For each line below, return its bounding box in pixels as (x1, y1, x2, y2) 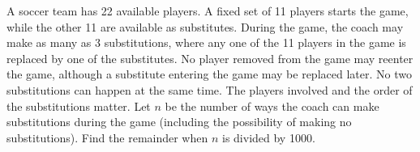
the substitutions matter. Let (6, 97, 151, 114)
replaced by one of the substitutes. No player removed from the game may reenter (6, 49, 414, 66)
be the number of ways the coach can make (165, 97, 379, 114)
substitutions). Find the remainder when (6, 129, 208, 146)
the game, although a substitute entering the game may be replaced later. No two (6, 65, 412, 82)
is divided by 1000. (222, 129, 315, 146)
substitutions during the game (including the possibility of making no (6, 113, 352, 130)
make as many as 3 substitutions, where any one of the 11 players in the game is (6, 34, 406, 51)
